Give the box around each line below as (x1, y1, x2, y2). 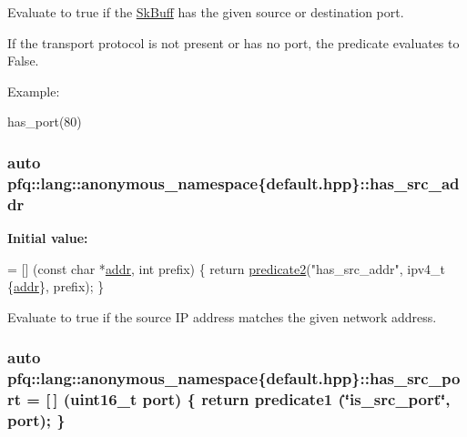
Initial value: (7, 229, 88, 248)
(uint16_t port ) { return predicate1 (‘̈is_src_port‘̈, (63, 388, 451, 411)
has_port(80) (7, 112, 82, 131)
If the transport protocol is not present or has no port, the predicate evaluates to (7, 33, 460, 52)
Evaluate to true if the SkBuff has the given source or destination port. (7, 3, 404, 21)
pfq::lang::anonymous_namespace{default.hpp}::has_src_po (7, 367, 461, 390)
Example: (7, 81, 60, 100)
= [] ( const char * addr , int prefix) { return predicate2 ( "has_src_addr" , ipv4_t (7, 259, 445, 278)
